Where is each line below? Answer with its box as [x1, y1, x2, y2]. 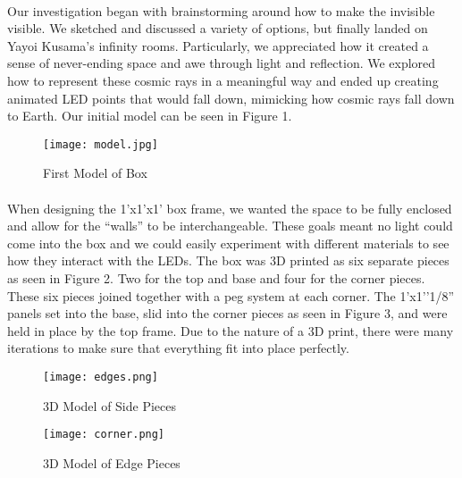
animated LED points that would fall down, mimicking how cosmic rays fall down [7, 88, 455, 107]
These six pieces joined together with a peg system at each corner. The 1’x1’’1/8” [7, 286, 455, 305]
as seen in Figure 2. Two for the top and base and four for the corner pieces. [7, 268, 425, 287]
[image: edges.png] [43, 370, 158, 383]
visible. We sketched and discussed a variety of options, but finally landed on [7, 19, 428, 38]
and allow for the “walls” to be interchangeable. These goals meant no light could [7, 216, 453, 235]
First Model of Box [43, 164, 147, 182]
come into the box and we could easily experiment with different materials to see [7, 233, 449, 252]
